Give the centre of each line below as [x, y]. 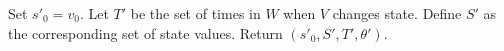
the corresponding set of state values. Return [145, 32]
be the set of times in [195, 13]
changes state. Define [397, 13]
